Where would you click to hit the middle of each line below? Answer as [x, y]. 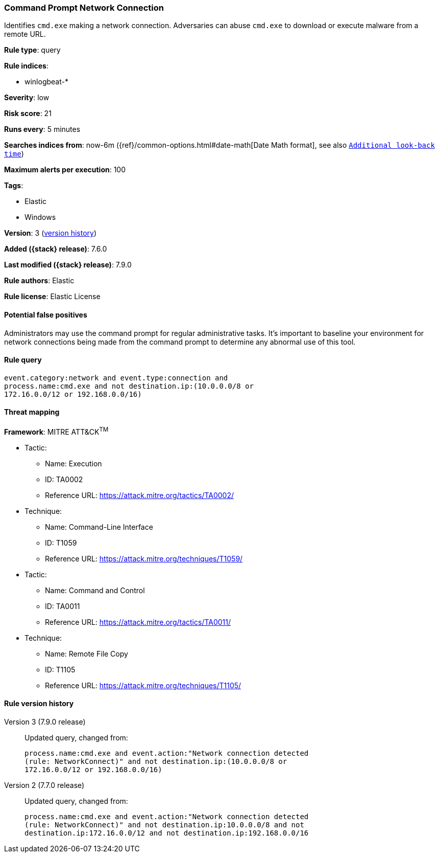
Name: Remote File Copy [87, 653]
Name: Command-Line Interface [99, 527]
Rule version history [39, 704]
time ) [14, 154]
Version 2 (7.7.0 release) [44, 785]
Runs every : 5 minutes [42, 129]
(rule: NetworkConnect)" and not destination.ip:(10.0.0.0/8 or [156, 761]
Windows [40, 217]
